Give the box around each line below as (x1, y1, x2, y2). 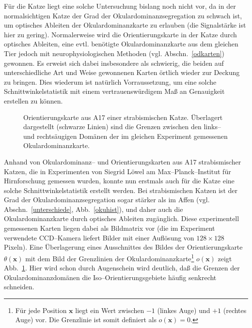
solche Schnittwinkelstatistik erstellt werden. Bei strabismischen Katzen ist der (4, 185, 237, 195)
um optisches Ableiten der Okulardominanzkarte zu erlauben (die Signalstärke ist (4, 20, 246, 30)
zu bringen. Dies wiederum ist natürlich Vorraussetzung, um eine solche (4, 76, 217, 87)
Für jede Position (15, 305, 67, 315)
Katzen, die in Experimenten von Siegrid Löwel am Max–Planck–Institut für (4, 166, 231, 176)
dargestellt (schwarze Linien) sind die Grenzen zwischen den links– (23, 121, 221, 132)
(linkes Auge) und (157, 305, 210, 315)
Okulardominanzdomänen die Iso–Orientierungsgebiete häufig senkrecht (4, 272, 217, 282)
